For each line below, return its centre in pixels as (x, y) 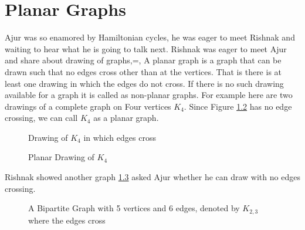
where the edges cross (67, 220)
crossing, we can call (41, 118)
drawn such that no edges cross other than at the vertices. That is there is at (143, 71)
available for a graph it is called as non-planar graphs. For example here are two (149, 95)
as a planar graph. (126, 118)
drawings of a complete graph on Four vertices (88, 106)
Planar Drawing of (61, 157)
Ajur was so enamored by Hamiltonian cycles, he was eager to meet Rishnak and (150, 37)
